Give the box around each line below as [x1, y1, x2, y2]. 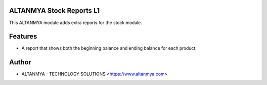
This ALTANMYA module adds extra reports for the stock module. [9, 20, 142, 26]
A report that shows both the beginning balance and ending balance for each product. [21, 45, 197, 51]
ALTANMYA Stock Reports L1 [9, 6, 100, 15]
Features [9, 32, 37, 41]
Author [9, 58, 32, 66]
